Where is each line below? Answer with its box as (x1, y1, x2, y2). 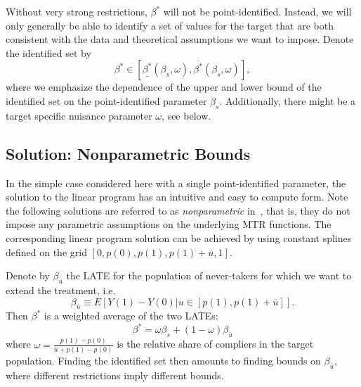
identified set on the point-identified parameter (6, 93, 207, 108)
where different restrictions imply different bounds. (6, 367, 224, 382)
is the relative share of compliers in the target (117, 336, 314, 351)
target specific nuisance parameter (6, 108, 152, 122)
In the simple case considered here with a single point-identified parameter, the (6, 175, 346, 190)
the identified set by (6, 45, 91, 60)
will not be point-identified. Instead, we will (163, 4, 352, 18)
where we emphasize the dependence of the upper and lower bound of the (6, 80, 322, 94)
